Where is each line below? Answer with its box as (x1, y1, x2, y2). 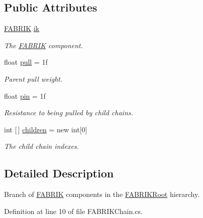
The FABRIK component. (4, 40, 83, 50)
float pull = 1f (4, 57, 48, 67)
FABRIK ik (4, 23, 40, 34)
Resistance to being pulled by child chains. (4, 107, 133, 118)
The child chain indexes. (4, 141, 79, 151)
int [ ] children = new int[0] (4, 124, 87, 134)
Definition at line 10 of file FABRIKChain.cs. (4, 205, 143, 216)
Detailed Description (4, 165, 114, 181)
